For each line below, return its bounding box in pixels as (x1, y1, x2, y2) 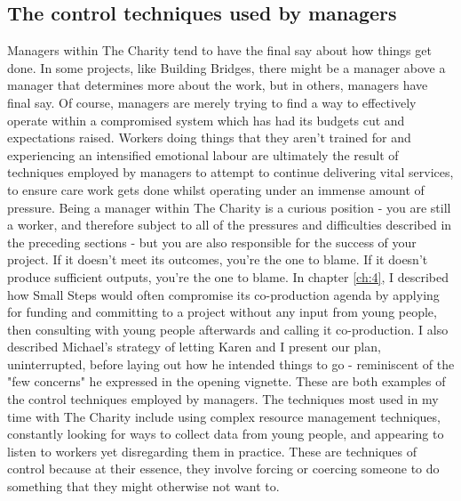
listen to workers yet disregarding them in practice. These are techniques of (7, 441, 417, 460)
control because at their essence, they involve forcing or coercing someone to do (7, 459, 440, 478)
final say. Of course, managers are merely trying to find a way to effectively (7, 93, 417, 111)
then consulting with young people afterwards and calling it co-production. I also (7, 319, 449, 338)
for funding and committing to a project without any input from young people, (7, 303, 437, 321)
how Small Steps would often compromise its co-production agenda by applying (7, 285, 440, 303)
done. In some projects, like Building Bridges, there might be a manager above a (7, 58, 446, 77)
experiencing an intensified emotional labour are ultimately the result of (7, 145, 399, 164)
